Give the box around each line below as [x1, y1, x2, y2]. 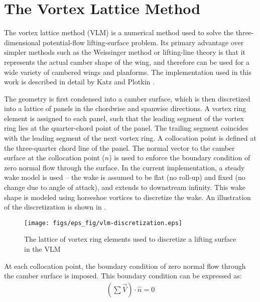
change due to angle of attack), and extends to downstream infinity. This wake [4, 182, 245, 192]
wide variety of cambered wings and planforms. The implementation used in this [4, 66, 251, 77]
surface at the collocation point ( [4, 152, 105, 163]
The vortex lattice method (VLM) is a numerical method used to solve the [4, 27, 234, 38]
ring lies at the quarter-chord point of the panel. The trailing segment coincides [4, 123, 248, 133]
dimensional [4, 37, 41, 47]
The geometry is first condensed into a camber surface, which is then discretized [4, 93, 250, 104]
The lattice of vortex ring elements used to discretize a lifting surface [24, 234, 236, 244]
